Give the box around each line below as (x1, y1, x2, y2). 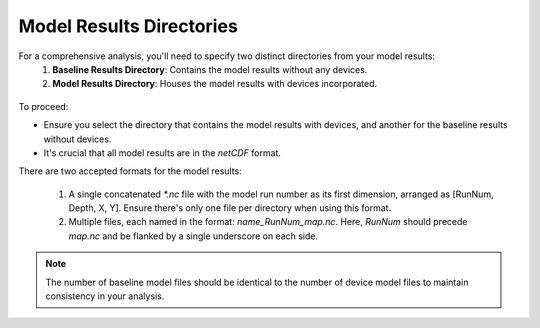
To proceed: (18, 100, 69, 112)
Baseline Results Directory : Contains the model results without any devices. (52, 63, 368, 75)
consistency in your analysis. (45, 290, 165, 302)
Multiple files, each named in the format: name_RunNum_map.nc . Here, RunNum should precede (68, 216, 468, 228)
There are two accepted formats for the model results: (18, 165, 242, 177)
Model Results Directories (18, 15, 239, 37)
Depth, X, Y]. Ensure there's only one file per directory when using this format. (68, 202, 392, 214)
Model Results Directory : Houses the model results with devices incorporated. (52, 78, 378, 90)
